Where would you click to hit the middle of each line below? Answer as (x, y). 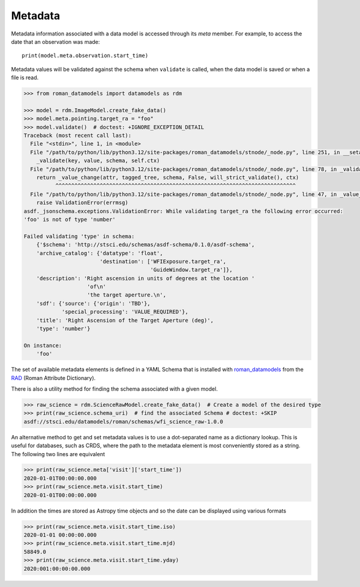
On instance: (43, 345)
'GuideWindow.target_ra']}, (191, 270)
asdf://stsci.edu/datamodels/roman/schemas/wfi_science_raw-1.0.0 (123, 421)
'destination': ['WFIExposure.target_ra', (163, 261)
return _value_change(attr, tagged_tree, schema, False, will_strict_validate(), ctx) (168, 177)
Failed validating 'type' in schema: (79, 236)
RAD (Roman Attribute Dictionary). (53, 378)
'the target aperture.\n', (127, 295)
